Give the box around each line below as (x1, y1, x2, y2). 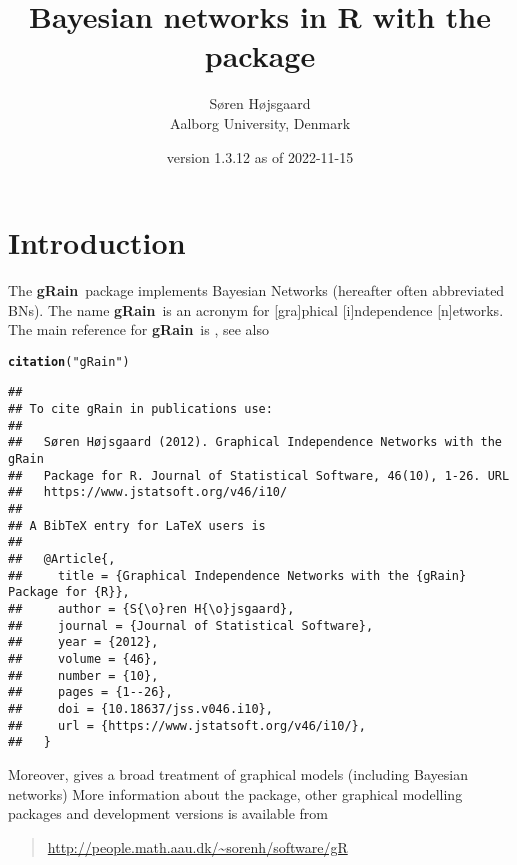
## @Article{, (8, 552, 116, 567)
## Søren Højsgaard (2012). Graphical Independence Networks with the (8, 435, 502, 450)
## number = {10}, (8, 668, 159, 683)
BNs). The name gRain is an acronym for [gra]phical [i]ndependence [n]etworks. (8, 299, 504, 320)
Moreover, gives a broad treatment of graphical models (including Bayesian (8, 763, 468, 784)
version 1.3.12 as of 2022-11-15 (166, 146, 354, 167)
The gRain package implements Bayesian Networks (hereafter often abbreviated (8, 280, 505, 301)
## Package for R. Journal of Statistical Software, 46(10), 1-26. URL (8, 468, 510, 483)
